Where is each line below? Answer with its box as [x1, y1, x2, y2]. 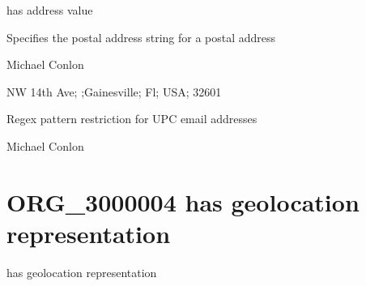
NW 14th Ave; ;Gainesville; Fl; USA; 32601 [6, 83, 222, 100]
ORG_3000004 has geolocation [6, 185, 360, 218]
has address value [6, 2, 93, 18]
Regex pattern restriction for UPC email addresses [6, 110, 257, 127]
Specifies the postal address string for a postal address [6, 28, 276, 45]
